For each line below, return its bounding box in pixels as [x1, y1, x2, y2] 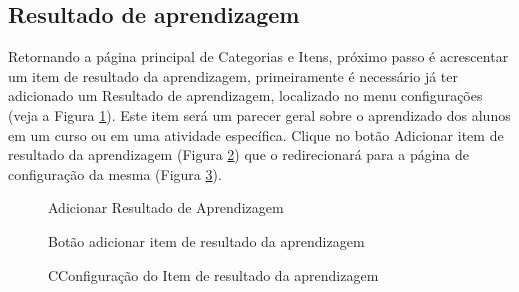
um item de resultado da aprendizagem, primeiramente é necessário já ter [8, 65, 458, 86]
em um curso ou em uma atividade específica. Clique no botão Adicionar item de [8, 124, 504, 145]
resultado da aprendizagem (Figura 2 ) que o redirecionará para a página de [8, 144, 470, 165]
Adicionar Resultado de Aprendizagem [48, 197, 284, 218]
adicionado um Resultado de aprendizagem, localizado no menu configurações [8, 85, 483, 106]
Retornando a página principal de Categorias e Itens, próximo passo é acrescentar [8, 46, 509, 67]
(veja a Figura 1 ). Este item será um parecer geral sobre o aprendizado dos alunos [8, 104, 511, 125]
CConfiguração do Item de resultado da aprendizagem [48, 264, 379, 285]
